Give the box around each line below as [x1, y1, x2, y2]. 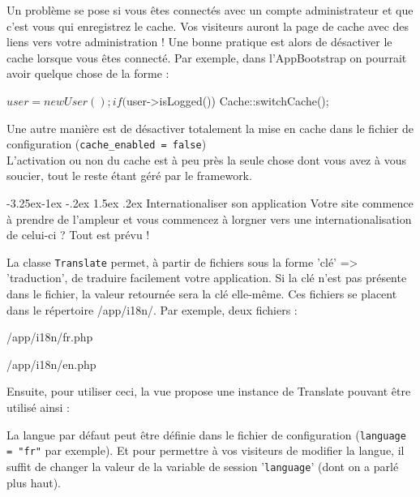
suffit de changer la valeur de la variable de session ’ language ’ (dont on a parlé [6, 457, 399, 474]
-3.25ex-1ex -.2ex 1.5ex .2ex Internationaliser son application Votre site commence [6, 195, 414, 211]
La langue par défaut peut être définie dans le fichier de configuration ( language [6, 426, 406, 443]
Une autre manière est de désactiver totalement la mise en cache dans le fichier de [6, 119, 414, 136]
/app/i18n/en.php [6, 355, 96, 372]
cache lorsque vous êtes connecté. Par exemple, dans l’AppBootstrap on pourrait [6, 49, 407, 66]
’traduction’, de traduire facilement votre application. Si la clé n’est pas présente [6, 269, 407, 286]
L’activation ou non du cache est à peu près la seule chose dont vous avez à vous [6, 151, 406, 168]
